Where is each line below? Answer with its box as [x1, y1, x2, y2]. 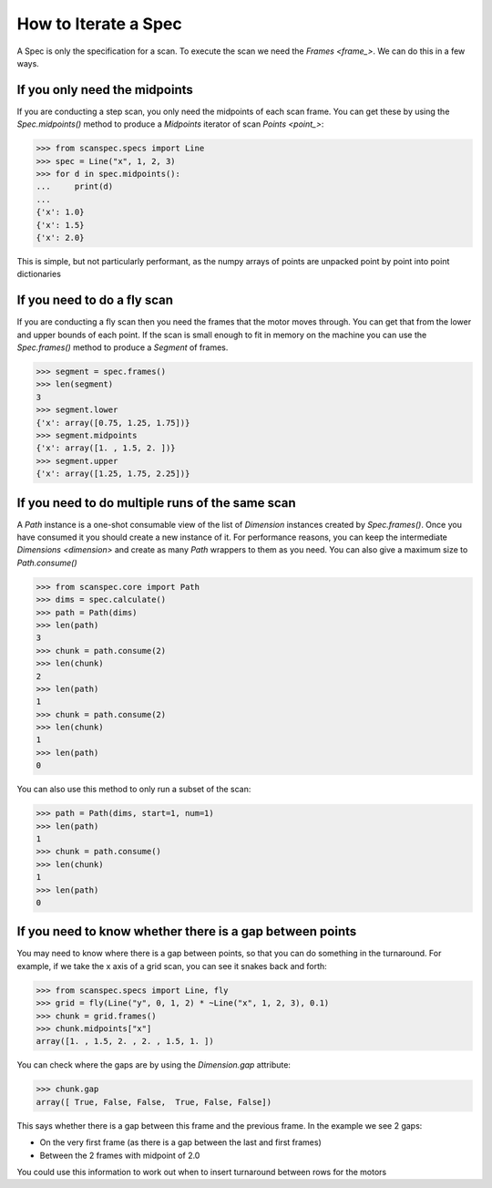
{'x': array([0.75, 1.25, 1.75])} [36, 418, 190, 428]
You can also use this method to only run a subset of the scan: [16, 784, 251, 795]
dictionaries [16, 269, 61, 280]
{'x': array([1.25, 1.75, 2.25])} [36, 469, 190, 479]
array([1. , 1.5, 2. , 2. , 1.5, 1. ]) [36, 1036, 214, 1047]
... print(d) [36, 181, 114, 191]
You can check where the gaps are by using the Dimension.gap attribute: [16, 1059, 292, 1070]
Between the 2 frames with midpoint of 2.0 [39, 1150, 200, 1161]
